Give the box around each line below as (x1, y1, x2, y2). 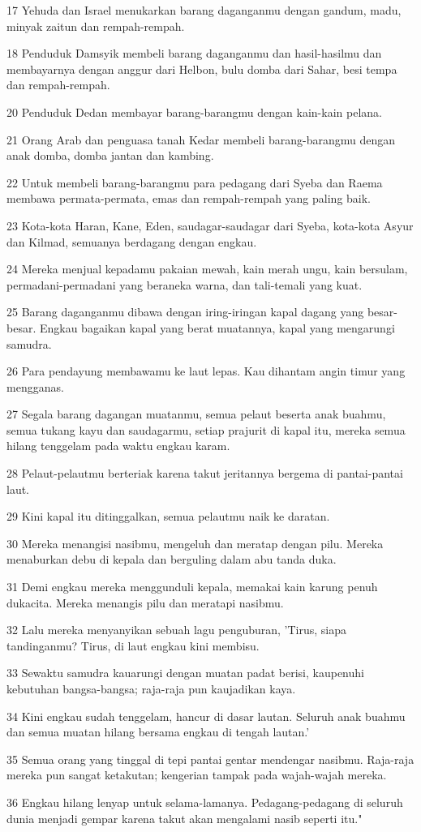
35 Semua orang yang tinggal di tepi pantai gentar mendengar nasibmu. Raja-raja (6, 750, 415, 767)
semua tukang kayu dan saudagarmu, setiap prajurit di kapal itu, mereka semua (6, 421, 406, 438)
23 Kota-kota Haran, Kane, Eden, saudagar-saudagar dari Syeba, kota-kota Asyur (6, 217, 414, 234)
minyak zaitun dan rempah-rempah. (6, 17, 185, 34)
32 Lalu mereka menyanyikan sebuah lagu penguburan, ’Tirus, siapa (6, 621, 347, 638)
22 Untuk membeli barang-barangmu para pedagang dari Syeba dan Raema (6, 174, 383, 191)
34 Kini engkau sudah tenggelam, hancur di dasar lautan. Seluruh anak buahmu (6, 707, 406, 724)
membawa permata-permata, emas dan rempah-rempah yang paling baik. (6, 190, 372, 207)
